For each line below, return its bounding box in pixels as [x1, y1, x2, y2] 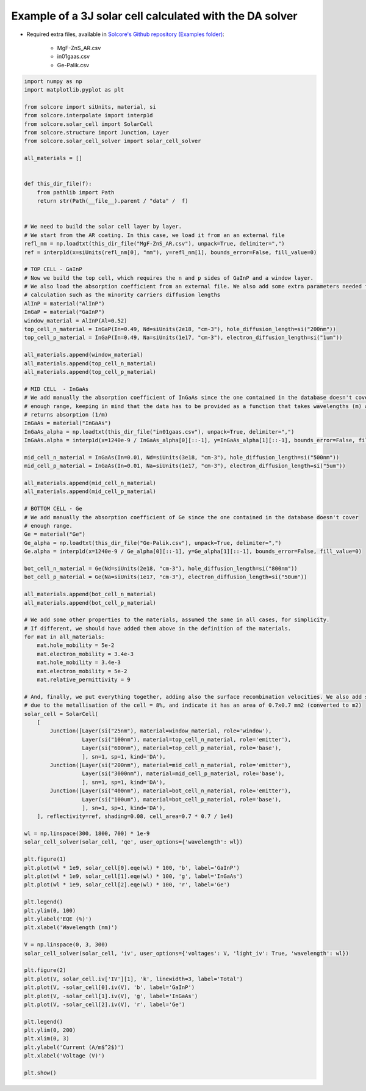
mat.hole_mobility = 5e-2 [37, 642, 115, 649]
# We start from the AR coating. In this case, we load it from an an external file [24, 232, 285, 238]
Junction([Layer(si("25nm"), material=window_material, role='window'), [49, 728, 272, 734]
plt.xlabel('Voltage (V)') [24, 1053, 105, 1059]
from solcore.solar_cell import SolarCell [24, 120, 153, 128]
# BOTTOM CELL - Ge [24, 505, 82, 513]
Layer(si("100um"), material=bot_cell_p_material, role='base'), [82, 796, 282, 803]
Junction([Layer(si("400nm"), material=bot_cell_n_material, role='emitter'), [49, 787, 292, 794]
